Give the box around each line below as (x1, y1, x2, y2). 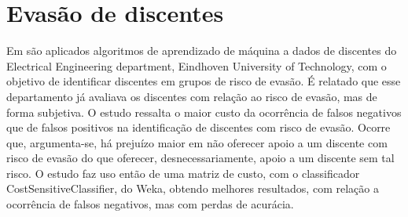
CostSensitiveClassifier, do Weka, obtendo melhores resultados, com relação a (6, 180, 379, 197)
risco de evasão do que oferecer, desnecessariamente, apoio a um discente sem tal (6, 150, 395, 166)
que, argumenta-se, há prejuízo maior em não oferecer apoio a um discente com (6, 134, 388, 150)
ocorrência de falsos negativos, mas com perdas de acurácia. (6, 196, 294, 212)
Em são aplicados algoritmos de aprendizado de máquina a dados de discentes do (6, 42, 397, 59)
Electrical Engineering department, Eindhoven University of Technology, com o (6, 57, 387, 74)
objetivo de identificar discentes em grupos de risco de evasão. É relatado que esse (6, 73, 401, 89)
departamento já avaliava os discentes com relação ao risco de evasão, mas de (6, 88, 377, 104)
